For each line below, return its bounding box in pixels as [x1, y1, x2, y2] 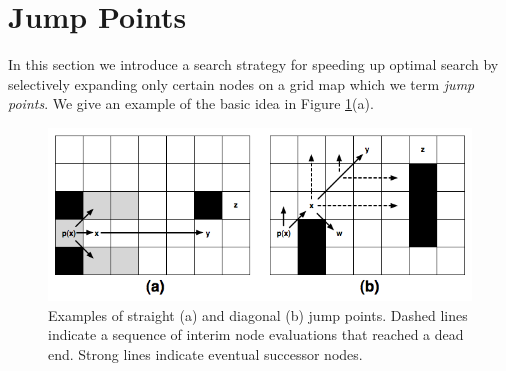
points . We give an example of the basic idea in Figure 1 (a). [8, 93, 374, 114]
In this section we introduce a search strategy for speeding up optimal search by [8, 54, 499, 75]
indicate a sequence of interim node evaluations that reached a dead [48, 324, 464, 345]
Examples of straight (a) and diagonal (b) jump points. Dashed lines [48, 304, 468, 325]
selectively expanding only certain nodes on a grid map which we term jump [8, 73, 475, 94]
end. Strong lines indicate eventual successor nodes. [48, 343, 363, 364]
